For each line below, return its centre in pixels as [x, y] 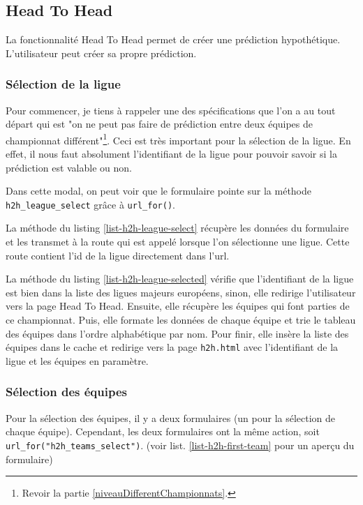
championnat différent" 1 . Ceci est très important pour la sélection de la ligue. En [178, 139]
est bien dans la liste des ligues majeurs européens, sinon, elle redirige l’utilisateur [181, 292]
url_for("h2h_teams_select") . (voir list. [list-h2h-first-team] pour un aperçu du [180, 445]
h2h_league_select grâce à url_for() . [90, 204]
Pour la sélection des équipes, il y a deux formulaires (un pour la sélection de [171, 417]
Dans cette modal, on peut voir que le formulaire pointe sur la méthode [159, 191]
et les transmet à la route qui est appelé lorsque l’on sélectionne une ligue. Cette [178, 242]
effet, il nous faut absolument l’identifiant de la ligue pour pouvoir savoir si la [171, 154]
